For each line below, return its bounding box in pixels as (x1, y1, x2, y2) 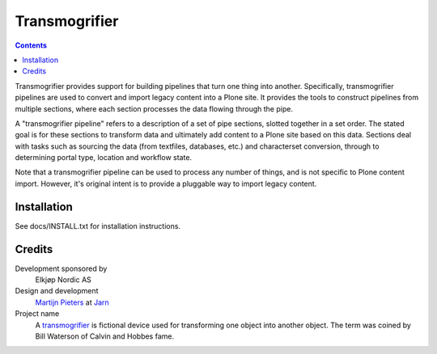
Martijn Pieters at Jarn (35, 297, 109, 307)
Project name (15, 309, 60, 318)
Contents (15, 40, 48, 50)
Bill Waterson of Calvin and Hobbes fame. (35, 331, 174, 341)
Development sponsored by (15, 263, 108, 273)
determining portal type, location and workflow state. (15, 153, 193, 162)
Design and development (15, 286, 99, 296)
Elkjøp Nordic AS (35, 275, 92, 284)
